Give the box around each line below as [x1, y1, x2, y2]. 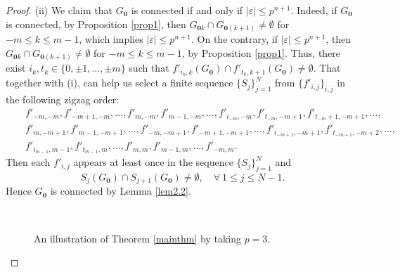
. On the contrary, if [191, 32, 278, 46]
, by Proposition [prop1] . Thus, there [181, 45, 341, 60]
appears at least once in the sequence [73, 155, 233, 169]
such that [129, 60, 169, 75]
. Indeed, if [290, 3, 337, 17]
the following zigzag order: [6, 91, 120, 106]
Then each [6, 155, 51, 169]
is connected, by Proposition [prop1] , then [6, 16, 186, 31]
